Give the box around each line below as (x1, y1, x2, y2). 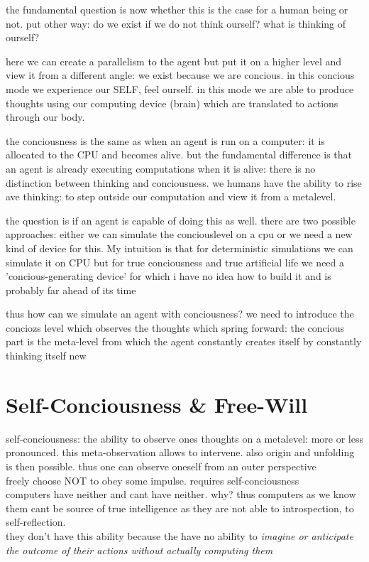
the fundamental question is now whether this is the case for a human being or (6, 2, 348, 16)
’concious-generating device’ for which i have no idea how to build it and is (6, 269, 331, 283)
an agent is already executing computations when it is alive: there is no (6, 161, 316, 175)
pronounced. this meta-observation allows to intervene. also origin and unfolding (6, 445, 355, 460)
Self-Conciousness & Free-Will (6, 389, 308, 418)
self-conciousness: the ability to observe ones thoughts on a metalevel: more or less (6, 431, 363, 445)
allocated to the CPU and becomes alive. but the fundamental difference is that (6, 147, 353, 162)
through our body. (6, 109, 85, 124)
